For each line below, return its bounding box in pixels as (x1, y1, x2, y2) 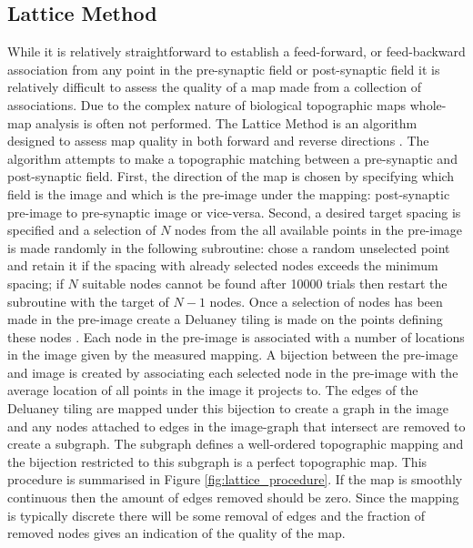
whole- (409, 95, 447, 114)
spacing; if (7, 273, 64, 292)
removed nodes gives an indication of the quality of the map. (7, 523, 346, 543)
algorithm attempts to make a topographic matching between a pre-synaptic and (7, 148, 458, 167)
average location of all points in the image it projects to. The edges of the (7, 381, 418, 400)
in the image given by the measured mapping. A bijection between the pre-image (7, 345, 458, 364)
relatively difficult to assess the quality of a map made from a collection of (7, 77, 421, 96)
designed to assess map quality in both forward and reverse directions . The (7, 131, 429, 150)
